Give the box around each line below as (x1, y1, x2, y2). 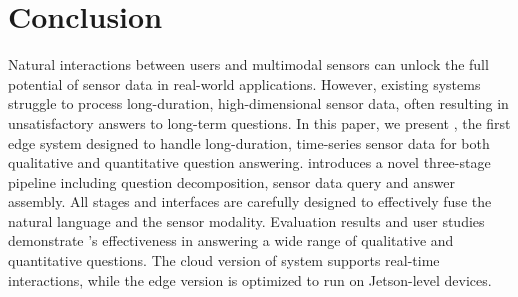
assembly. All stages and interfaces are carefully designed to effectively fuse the (8, 191, 492, 212)
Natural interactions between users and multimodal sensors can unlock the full (8, 54, 489, 75)
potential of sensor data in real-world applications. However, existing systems (8, 73, 481, 94)
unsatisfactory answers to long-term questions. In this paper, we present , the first (8, 112, 511, 133)
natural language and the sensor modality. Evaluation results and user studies (8, 210, 485, 231)
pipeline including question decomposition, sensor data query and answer (8, 171, 455, 192)
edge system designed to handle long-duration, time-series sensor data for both (8, 132, 490, 153)
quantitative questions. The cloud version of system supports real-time (8, 250, 440, 271)
